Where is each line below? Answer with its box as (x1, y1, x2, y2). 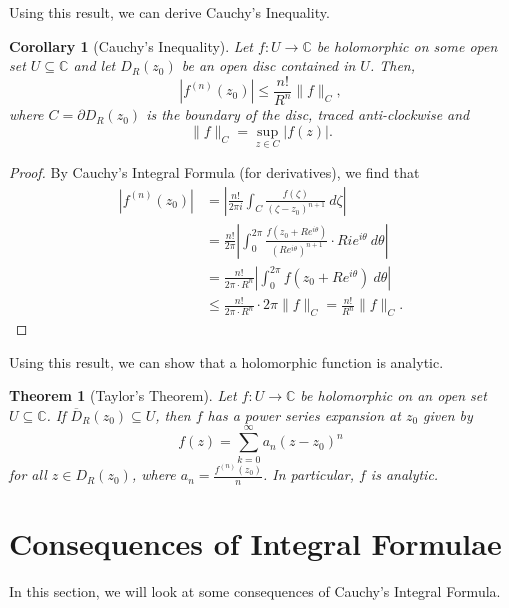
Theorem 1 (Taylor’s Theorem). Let (9, 385, 237, 406)
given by (423, 404, 473, 425)
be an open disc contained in (181, 55, 356, 76)
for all (9, 464, 47, 485)
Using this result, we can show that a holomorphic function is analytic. (9, 351, 444, 372)
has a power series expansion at (207, 404, 401, 425)
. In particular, (263, 464, 354, 485)
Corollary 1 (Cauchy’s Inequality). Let (9, 35, 253, 56)
